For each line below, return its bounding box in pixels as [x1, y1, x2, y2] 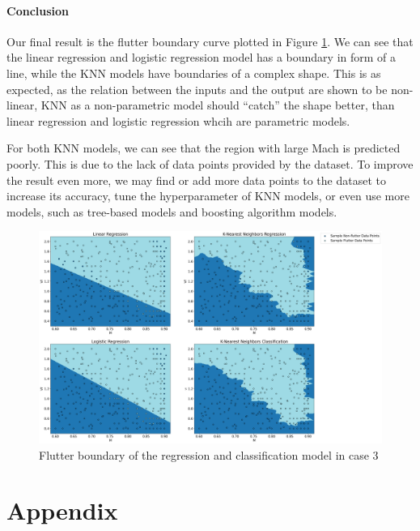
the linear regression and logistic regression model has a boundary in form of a [6, 49, 397, 66]
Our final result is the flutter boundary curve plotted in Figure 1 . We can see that [6, 32, 414, 49]
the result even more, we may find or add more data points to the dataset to [6, 171, 386, 188]
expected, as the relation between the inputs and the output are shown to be [6, 80, 388, 97]
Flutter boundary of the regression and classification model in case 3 [39, 446, 379, 463]
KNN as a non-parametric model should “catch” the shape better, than [40, 96, 395, 113]
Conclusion [6, 2, 70, 19]
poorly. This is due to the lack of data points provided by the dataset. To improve [6, 155, 414, 172]
